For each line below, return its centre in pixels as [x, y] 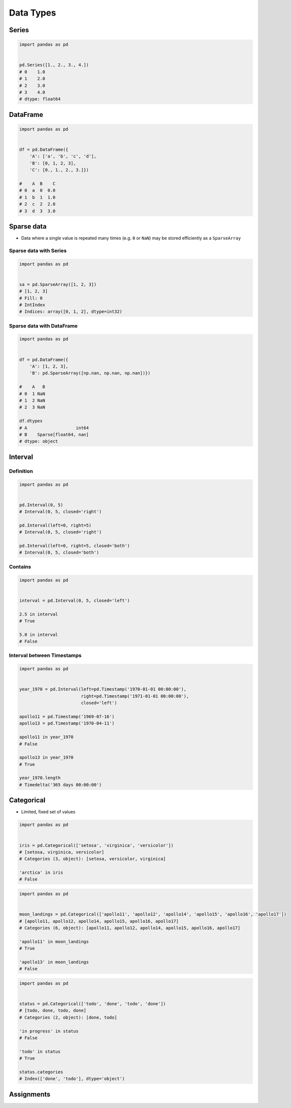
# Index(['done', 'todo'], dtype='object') [72, 1079]
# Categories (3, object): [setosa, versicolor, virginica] [93, 859]
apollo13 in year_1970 [46, 757]
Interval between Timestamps [45, 655]
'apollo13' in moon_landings [54, 962]
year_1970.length [40, 778]
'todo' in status [40, 1051]
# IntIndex [32, 305]
